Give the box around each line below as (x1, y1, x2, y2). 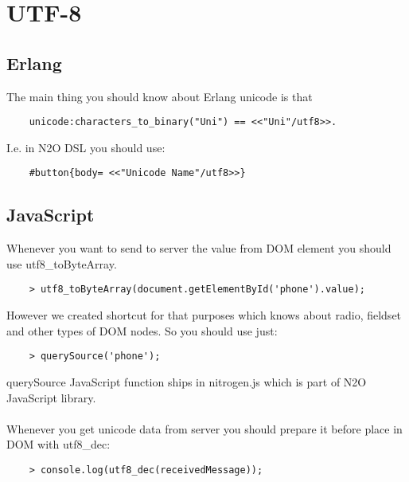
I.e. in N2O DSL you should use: (6, 139, 166, 155)
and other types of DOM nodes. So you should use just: (6, 322, 278, 339)
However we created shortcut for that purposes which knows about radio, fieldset (6, 307, 402, 323)
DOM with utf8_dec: (6, 436, 111, 453)
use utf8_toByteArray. (6, 255, 117, 272)
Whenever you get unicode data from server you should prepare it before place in (6, 420, 403, 437)
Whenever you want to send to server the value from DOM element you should (6, 240, 391, 257)
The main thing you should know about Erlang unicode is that (6, 88, 313, 104)
